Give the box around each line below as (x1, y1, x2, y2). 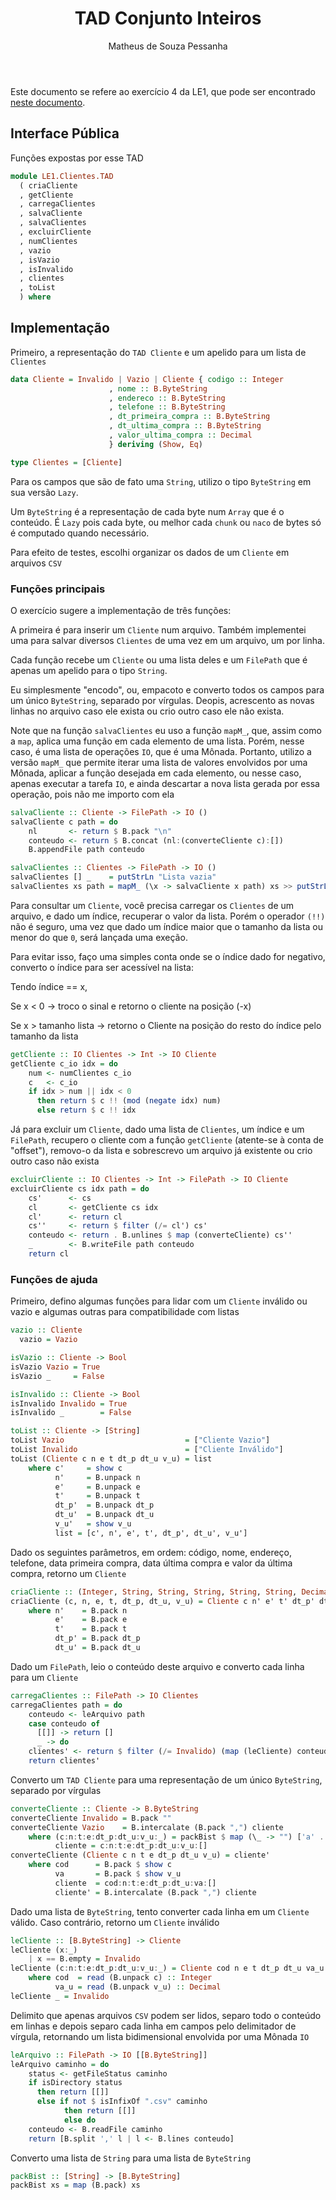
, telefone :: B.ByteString (108, 402, 226, 412)
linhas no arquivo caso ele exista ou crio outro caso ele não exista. (10, 705, 285, 717)
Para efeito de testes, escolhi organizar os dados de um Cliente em (10, 546, 290, 558)
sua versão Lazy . (10, 486, 79, 498)
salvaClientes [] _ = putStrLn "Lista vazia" (10, 872, 217, 882)
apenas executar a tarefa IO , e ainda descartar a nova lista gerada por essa (10, 777, 320, 789)
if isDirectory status (28, 2078, 123, 2088)
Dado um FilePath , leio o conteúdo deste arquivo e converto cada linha (10, 1660, 305, 1672)
